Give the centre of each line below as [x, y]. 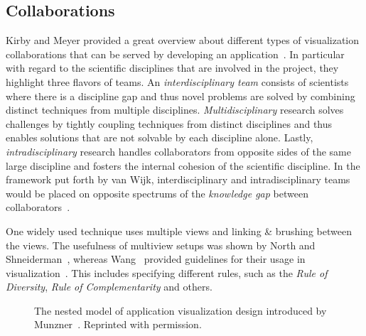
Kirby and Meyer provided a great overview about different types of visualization [183, 40]
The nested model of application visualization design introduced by [181, 310]
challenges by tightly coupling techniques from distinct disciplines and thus [169, 123]
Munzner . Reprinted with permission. [118, 324]
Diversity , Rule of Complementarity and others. [109, 287]
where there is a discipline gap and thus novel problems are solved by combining [181, 96]
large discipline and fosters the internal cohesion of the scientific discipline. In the [183, 165]
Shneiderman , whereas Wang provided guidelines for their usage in [156, 259]
